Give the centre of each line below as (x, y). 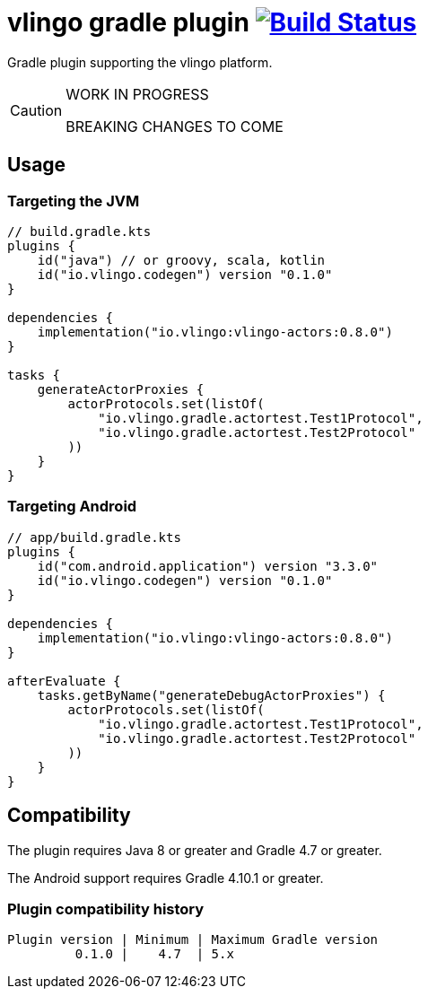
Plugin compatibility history (106, 909)
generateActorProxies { (121, 389)
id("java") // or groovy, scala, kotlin (181, 260)
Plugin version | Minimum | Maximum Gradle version (193, 940)
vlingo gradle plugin (128, 22)
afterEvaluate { (64, 681)
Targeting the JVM (74, 201)
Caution (36, 110)
